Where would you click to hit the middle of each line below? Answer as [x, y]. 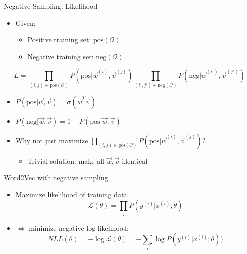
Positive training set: [59, 40]
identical [135, 161]
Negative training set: [61, 56]
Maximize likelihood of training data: [72, 194]
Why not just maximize [52, 140]
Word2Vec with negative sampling [56, 178]
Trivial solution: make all [66, 161]
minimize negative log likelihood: [79, 227]
